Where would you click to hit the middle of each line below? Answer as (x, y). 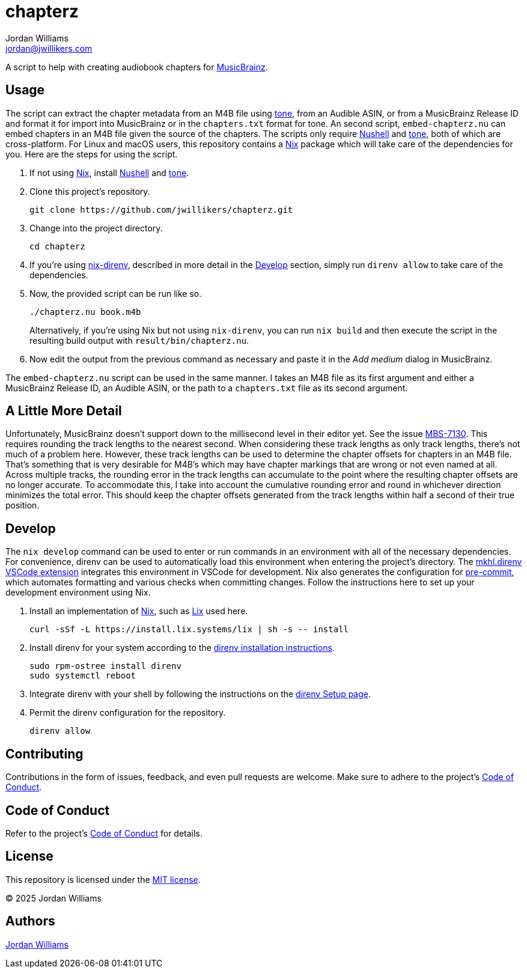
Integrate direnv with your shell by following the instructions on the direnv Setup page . (200, 694)
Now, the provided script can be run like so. (116, 293)
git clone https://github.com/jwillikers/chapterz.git (161, 209)
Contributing (44, 754)
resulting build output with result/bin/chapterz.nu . (139, 340)
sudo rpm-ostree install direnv (105, 666)
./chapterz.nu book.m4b (85, 312)
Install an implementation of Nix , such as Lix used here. (139, 611)
